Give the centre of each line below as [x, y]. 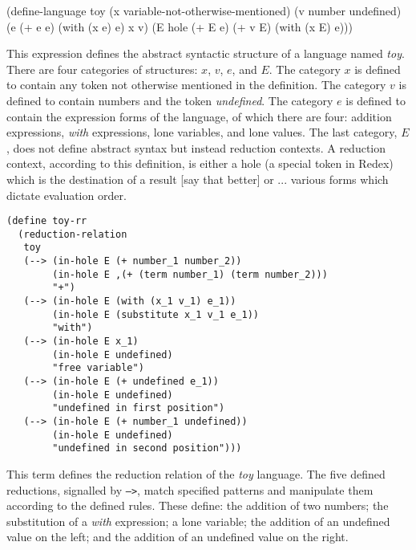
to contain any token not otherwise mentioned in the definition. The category [196, 85]
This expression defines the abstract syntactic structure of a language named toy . [206, 53]
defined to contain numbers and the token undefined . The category [170, 100]
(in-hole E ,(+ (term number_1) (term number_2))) [190, 274]
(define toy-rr [47, 221]
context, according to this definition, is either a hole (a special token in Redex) [200, 163]
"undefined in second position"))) [147, 448]
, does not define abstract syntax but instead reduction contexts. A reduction [196, 147]
